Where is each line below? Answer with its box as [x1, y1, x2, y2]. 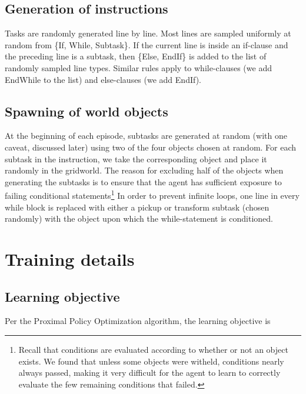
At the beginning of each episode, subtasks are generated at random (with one [5, 129, 287, 142]
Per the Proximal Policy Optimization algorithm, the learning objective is [5, 315, 271, 327]
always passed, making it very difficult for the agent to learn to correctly [18, 366, 281, 379]
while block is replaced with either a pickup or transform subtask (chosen [5, 201, 270, 213]
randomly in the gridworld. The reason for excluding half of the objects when [5, 164, 284, 176]
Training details [5, 246, 135, 271]
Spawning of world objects [5, 102, 168, 120]
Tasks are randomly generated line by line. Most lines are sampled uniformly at [5, 27, 291, 39]
